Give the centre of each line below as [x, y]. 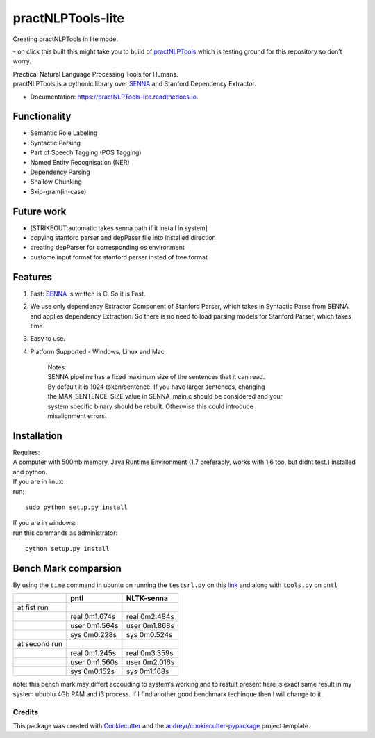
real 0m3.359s [150, 653]
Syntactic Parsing [56, 143]
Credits [25, 712]
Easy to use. [48, 339]
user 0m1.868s [150, 626]
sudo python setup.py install [77, 507]
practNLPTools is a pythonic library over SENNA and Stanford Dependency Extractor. [135, 84]
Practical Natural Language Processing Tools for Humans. [95, 74]
